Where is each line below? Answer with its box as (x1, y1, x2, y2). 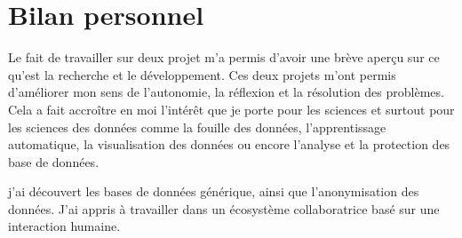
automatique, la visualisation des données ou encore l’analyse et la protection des (8, 135, 450, 154)
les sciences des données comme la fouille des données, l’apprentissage (8, 117, 386, 136)
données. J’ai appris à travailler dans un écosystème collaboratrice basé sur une (8, 199, 440, 218)
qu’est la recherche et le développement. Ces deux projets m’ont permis (8, 65, 396, 83)
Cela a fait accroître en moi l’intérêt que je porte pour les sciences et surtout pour (8, 99, 455, 118)
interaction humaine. (8, 217, 121, 235)
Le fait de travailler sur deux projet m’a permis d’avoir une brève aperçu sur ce (8, 48, 440, 67)
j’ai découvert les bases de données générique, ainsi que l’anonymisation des (8, 182, 419, 201)
